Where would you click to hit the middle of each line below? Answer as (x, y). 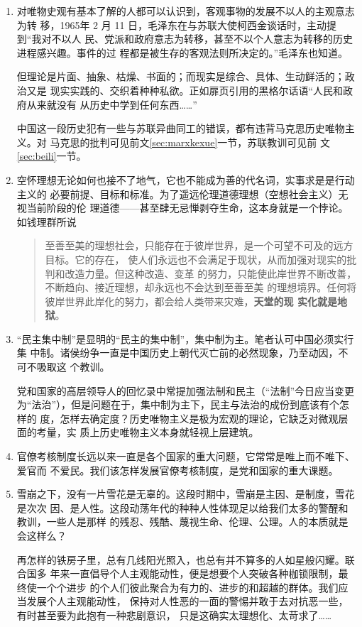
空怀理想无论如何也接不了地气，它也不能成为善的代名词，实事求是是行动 (186, 179)
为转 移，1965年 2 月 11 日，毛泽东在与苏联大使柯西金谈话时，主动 (172, 24)
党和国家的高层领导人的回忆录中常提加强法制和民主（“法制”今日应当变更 (186, 390)
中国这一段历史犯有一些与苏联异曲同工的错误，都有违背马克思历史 (171, 128)
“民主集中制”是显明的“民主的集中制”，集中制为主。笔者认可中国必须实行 (185, 338)
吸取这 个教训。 (73, 367)
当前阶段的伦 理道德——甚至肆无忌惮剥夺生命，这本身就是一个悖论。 (187, 208)
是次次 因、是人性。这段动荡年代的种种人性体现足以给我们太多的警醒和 (182, 507)
